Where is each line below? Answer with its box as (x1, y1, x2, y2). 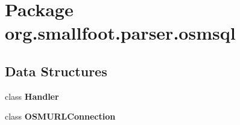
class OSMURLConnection (5, 110, 116, 123)
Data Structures (5, 61, 107, 80)
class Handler (5, 90, 59, 102)
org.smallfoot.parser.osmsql (5, 20, 236, 45)
